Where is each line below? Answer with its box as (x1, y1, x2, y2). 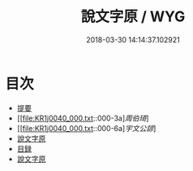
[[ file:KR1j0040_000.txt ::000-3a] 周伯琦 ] (16, 113, 149, 123)
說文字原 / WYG (80, 7, 186, 26)
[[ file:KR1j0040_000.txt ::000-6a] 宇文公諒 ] (16, 123, 157, 133)
